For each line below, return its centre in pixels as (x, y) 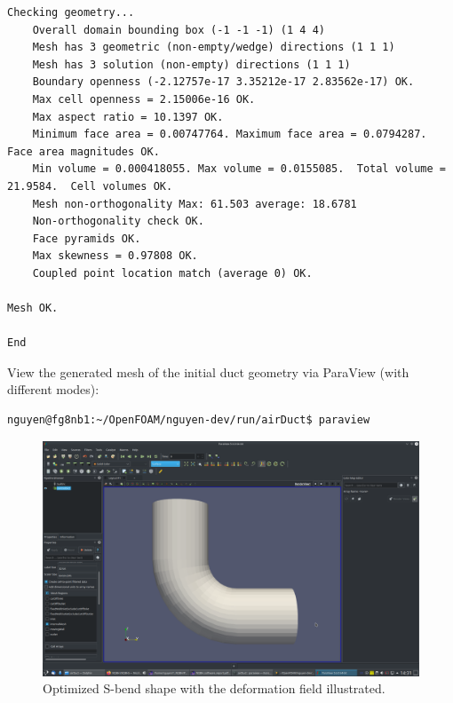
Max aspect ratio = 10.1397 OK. (128, 117)
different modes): (53, 389)
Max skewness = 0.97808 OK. (115, 256)
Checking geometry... (71, 12)
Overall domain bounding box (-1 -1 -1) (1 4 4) (179, 30)
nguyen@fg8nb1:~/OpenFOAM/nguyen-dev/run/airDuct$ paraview (189, 420)
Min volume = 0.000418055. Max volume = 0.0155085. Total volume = (239, 169)
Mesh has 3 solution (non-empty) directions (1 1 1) (191, 64)
